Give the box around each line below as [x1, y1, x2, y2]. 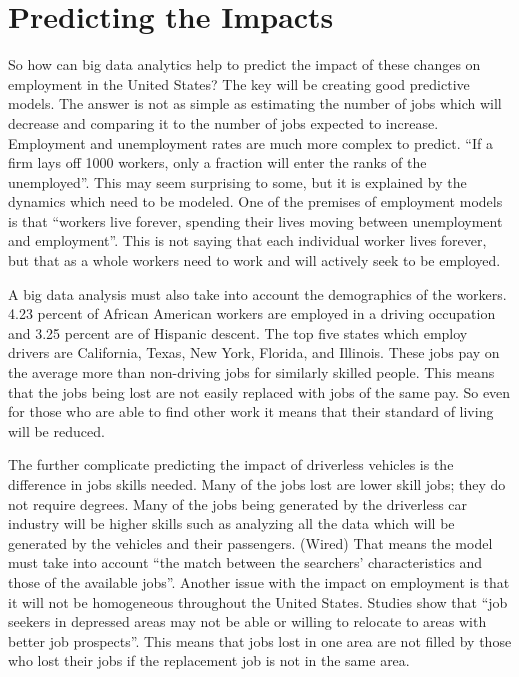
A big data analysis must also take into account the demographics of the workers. [8, 283, 507, 304]
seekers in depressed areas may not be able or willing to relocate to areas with [8, 611, 487, 632]
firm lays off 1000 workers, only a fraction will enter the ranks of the [8, 152, 427, 173]
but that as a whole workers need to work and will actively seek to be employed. [8, 250, 501, 271]
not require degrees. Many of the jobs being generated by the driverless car [8, 493, 468, 514]
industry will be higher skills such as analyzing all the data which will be [8, 513, 455, 534]
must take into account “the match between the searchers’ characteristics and [8, 552, 483, 573]
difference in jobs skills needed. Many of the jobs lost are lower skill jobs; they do [8, 474, 506, 494]
